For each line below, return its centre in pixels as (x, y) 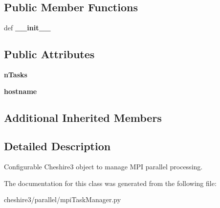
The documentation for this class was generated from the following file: (110, 183)
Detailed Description (57, 146)
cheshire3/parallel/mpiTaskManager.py (63, 199)
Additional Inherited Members (83, 117)
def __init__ (27, 28)
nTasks (16, 74)
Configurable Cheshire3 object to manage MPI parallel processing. (103, 167)
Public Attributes (49, 54)
